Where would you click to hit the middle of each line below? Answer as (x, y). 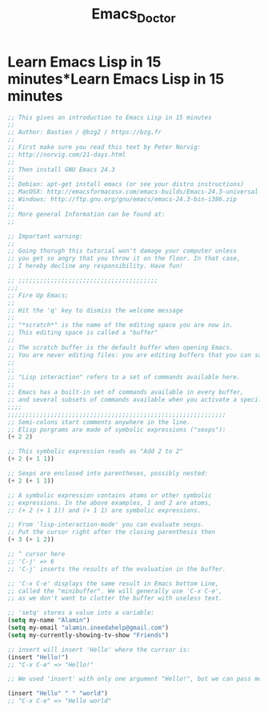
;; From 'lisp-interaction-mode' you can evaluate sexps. (106, 525)
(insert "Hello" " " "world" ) (58, 694)
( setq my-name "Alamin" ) (49, 621)
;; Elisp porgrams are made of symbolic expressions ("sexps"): (117, 430)
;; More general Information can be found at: (86, 214)
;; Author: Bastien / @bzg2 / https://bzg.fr (84, 132)
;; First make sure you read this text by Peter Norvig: (104, 148)
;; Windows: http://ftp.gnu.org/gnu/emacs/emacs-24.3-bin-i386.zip (122, 200)
